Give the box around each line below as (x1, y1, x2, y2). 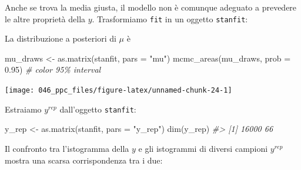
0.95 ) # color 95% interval (5, 63, 101, 76)
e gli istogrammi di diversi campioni (138, 142, 268, 154)
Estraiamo (5, 103, 42, 115)
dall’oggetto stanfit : (59, 103, 136, 115)
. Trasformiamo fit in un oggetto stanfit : (92, 12, 248, 25)
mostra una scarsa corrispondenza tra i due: (5, 154, 163, 166)
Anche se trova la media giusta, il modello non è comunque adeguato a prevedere (5, 1, 297, 13)
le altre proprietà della (5, 12, 86, 25)
